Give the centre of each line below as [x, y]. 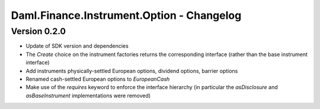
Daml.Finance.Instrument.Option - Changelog [126, 15]
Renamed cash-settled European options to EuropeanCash [98, 79]
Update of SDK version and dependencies [77, 46]
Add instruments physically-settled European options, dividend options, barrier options [132, 71]
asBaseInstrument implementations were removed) [88, 95]
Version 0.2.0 [39, 31]
